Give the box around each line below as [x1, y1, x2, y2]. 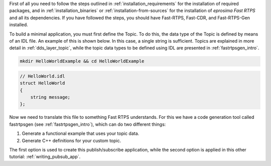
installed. [9, 22, 29, 28]
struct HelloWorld [20, 80, 65, 86]
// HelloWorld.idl [20, 73, 65, 79]
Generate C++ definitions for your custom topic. [22, 137, 121, 143]
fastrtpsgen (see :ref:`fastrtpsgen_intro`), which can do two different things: [9, 121, 166, 127]
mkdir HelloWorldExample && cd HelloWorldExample [20, 58, 145, 64]
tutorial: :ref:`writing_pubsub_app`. [9, 153, 81, 160]
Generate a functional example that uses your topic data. [22, 130, 140, 136]
